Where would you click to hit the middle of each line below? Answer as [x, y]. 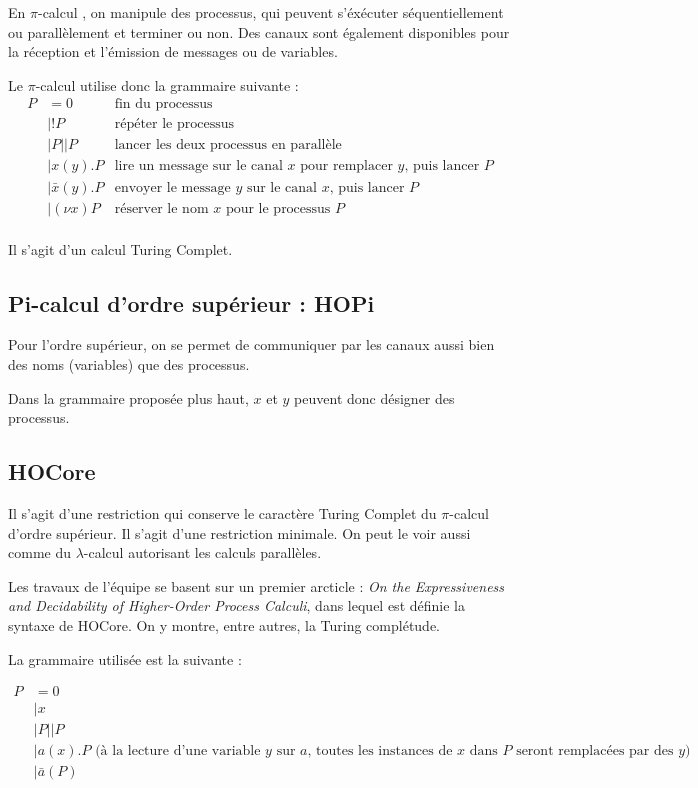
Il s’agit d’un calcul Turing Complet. [120, 248]
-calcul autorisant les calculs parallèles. [202, 552]
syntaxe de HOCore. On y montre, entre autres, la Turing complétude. [224, 624]
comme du [39, 552]
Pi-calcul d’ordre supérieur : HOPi [191, 302]
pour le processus [278, 208]
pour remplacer [346, 166]
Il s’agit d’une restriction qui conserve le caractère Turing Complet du [222, 512]
